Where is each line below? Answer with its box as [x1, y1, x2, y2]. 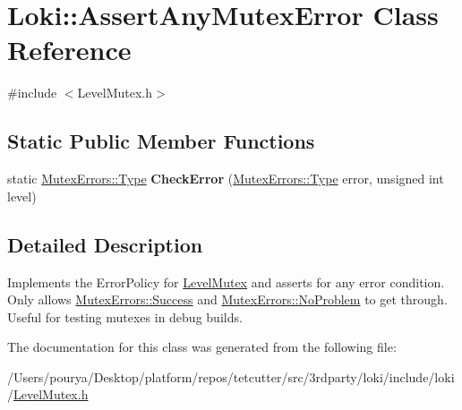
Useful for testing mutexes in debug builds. [7, 307, 243, 326]
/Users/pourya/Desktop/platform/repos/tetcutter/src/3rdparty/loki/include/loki [7, 367, 455, 386]
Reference [7, 31, 132, 68]
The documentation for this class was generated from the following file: [7, 337, 397, 356]
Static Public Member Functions [7, 127, 315, 155]
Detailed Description [7, 230, 203, 258]
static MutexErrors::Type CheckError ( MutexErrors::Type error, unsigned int [7, 169, 444, 188]
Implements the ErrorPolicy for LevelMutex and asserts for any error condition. [7, 272, 445, 291]
